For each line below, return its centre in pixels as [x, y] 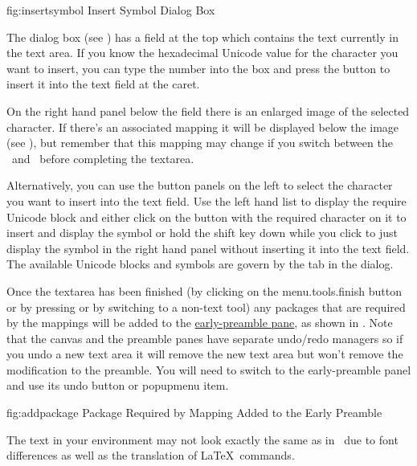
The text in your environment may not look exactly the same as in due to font [202, 439]
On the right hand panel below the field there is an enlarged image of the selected [208, 110]
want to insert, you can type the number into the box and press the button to [198, 68]
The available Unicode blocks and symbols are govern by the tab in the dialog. [200, 264]
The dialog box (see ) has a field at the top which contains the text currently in [202, 37]
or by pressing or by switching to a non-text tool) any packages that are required [206, 307]
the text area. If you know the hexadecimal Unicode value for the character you [202, 53]
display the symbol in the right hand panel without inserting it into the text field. [208, 248]
